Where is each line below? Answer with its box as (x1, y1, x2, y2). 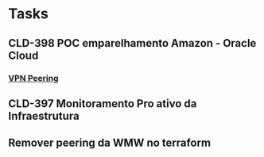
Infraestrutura (8, 109, 80, 123)
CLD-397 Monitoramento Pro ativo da (8, 97, 197, 110)
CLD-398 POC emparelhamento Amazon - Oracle (8, 36, 257, 50)
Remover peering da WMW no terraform (8, 136, 212, 150)
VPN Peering (8, 72, 59, 83)
